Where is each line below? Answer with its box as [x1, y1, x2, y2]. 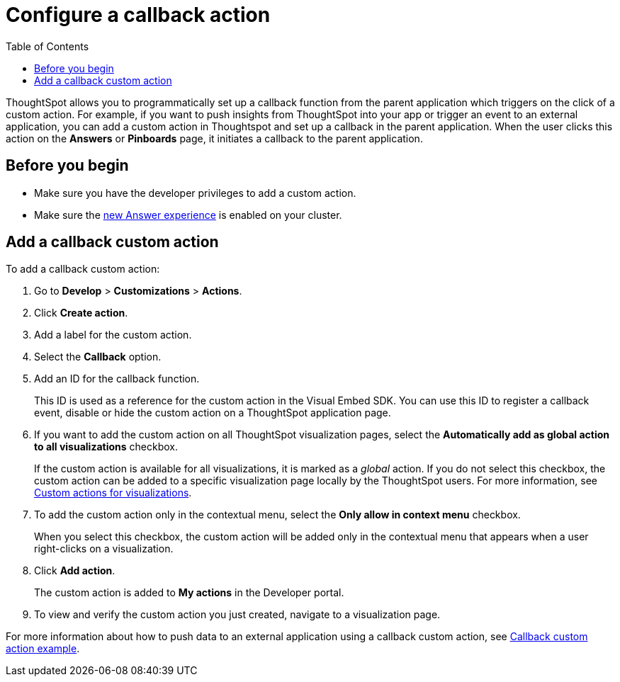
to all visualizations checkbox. [34, 441, 178, 453]
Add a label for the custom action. [34, 329, 192, 341]
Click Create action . [34, 307, 128, 319]
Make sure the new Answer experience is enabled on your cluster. [34, 208, 342, 221]
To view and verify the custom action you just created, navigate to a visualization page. [34, 608, 441, 621]
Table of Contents [6, 40, 89, 52]
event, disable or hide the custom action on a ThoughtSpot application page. [34, 407, 391, 419]
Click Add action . [34, 564, 115, 577]
